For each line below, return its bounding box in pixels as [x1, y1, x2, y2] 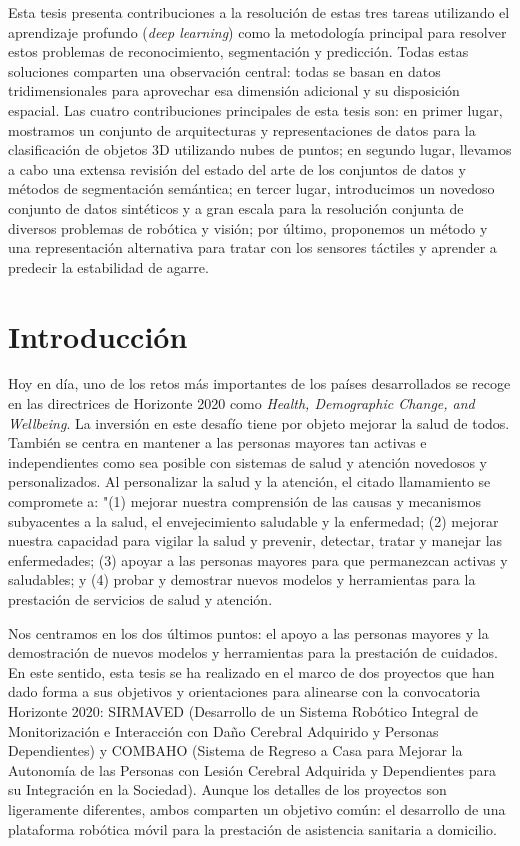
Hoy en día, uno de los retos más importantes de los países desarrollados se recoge [8, 373, 511, 394]
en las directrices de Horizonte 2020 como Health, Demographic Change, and [8, 393, 475, 414]
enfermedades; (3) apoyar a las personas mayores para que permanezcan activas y [8, 549, 508, 570]
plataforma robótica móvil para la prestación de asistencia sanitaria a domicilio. [8, 818, 497, 839]
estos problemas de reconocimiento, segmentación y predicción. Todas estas [8, 41, 469, 62]
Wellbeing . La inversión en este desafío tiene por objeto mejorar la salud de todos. [8, 412, 510, 433]
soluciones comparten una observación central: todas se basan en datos [8, 60, 441, 81]
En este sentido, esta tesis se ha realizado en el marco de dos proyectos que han [8, 661, 495, 682]
